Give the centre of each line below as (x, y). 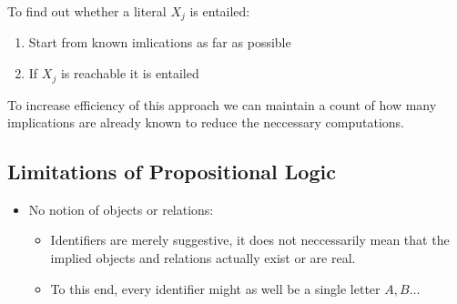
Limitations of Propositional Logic (172, 172)
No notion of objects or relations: (121, 209)
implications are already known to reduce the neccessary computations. (206, 122)
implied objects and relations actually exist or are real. (203, 258)
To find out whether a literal (87, 11)
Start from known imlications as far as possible (160, 42)
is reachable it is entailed (130, 73)
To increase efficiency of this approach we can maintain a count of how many (222, 104)
